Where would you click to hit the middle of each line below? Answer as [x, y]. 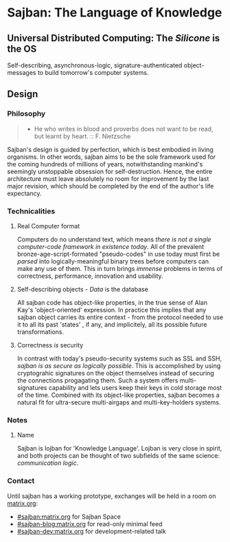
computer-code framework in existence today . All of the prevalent [111, 246]
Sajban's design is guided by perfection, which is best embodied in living [111, 149]
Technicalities [31, 211]
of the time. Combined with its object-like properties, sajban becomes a [118, 395]
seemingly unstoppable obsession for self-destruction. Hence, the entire [110, 171]
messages [22, 73]
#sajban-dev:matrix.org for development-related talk [91, 531]
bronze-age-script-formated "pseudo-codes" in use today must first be [118, 254]
